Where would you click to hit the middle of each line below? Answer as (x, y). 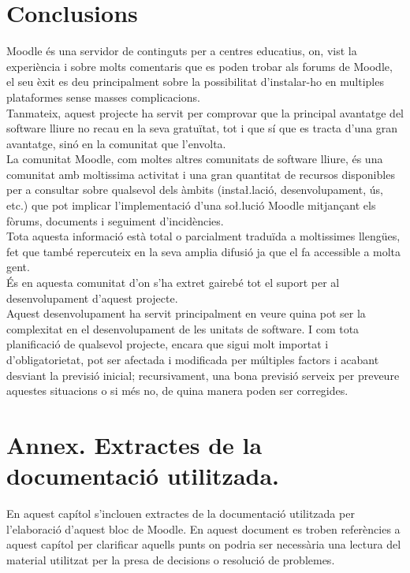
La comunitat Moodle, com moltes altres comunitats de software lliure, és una (195, 159)
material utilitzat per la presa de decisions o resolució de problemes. (171, 559)
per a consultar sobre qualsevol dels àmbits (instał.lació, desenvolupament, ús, (195, 190)
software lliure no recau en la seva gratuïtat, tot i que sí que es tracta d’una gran (202, 128)
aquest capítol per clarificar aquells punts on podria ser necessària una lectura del (204, 544)
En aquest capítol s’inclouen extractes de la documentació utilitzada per (181, 513)
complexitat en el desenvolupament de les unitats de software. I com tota (183, 328)
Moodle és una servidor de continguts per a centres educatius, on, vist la (182, 51)
